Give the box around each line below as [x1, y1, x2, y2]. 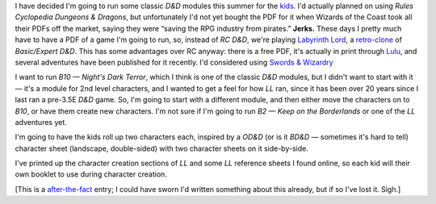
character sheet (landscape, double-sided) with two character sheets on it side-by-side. [15, 144, 308, 153]
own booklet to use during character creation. [15, 169, 167, 179]
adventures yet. [15, 117, 68, 127]
